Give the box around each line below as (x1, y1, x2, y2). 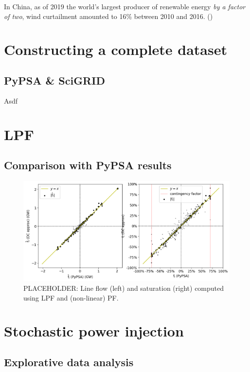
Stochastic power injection (4, 321, 184, 341)
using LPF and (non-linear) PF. (23, 292, 119, 302)
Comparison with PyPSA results (4, 158, 172, 173)
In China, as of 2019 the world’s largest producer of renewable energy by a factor (4, 1, 246, 11)
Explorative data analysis (4, 354, 134, 369)
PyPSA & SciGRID (4, 72, 105, 88)
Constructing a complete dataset (4, 39, 228, 59)
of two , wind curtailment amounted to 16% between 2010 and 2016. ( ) (4, 11, 213, 21)
